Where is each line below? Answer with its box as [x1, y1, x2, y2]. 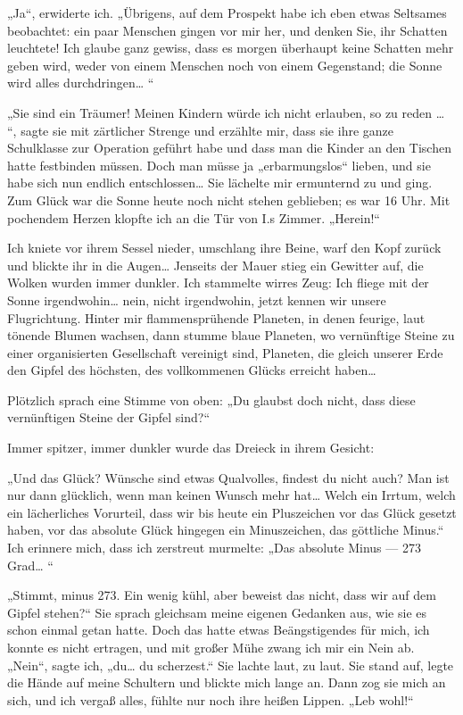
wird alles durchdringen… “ [7, 73, 154, 92]
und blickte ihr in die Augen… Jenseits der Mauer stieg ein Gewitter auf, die [7, 255, 424, 274]
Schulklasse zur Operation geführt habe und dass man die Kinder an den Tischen [7, 138, 451, 157]
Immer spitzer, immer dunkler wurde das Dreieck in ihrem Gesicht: [7, 438, 375, 457]
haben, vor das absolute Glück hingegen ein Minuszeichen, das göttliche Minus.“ [7, 520, 444, 539]
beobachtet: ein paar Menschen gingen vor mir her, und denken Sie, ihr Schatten [7, 21, 448, 39]
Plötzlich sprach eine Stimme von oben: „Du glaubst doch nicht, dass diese [7, 390, 416, 409]
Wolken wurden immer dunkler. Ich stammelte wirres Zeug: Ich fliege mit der [7, 273, 429, 292]
